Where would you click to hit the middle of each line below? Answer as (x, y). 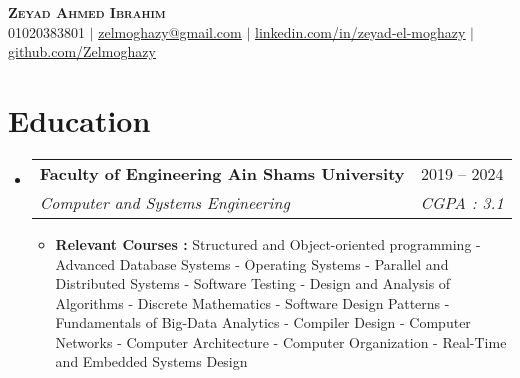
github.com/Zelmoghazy (82, 51)
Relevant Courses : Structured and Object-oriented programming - (268, 243)
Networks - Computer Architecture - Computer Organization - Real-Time (281, 341)
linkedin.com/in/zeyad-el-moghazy (360, 31)
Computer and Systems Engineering (164, 202)
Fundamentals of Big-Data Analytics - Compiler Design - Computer (263, 322)
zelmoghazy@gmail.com (170, 31)
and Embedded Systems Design (151, 361)
